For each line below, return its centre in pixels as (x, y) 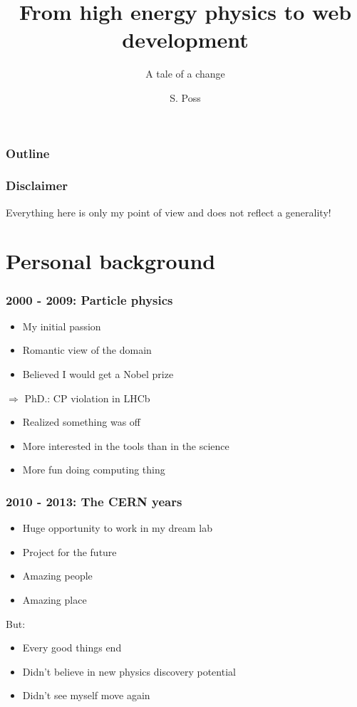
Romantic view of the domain (87, 350)
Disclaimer (37, 185)
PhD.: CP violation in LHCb (87, 398)
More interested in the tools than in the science (126, 445)
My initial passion (62, 326)
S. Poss (185, 97)
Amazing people (57, 576)
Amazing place (55, 599)
